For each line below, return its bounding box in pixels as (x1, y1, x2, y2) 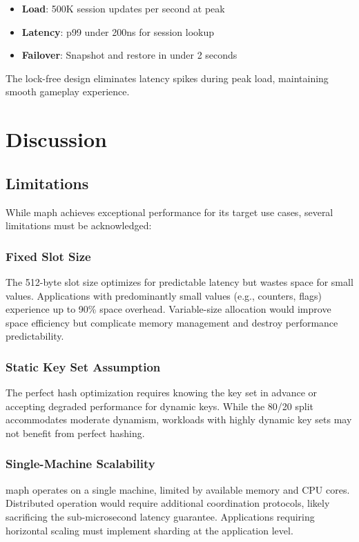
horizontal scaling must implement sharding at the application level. (6, 523, 293, 537)
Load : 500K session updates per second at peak (21, 1, 225, 15)
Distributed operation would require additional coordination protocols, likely (6, 496, 330, 510)
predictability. (6, 329, 64, 343)
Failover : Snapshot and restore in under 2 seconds (21, 48, 237, 62)
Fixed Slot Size (6, 247, 91, 264)
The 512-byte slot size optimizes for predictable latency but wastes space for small (6, 274, 353, 289)
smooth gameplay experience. (6, 84, 130, 99)
